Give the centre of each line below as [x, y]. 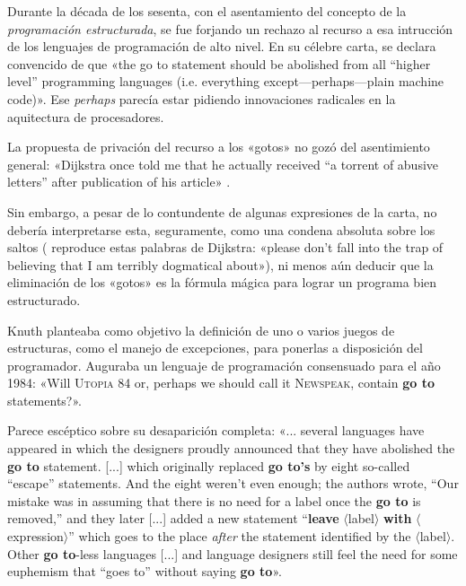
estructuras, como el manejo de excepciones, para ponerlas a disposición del [215, 348]
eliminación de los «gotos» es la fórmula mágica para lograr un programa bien [222, 282]
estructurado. [44, 299]
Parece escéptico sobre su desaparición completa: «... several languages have [216, 430]
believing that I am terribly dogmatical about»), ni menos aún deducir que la [220, 264]
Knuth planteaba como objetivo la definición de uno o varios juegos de [201, 330]
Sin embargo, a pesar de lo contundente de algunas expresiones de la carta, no [222, 211]
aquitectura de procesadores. [86, 116]
